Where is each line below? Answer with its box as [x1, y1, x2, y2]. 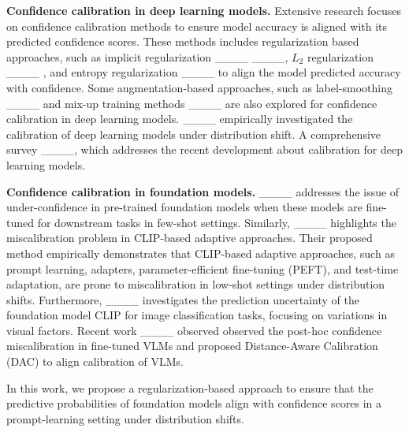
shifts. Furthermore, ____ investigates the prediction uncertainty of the [6, 291, 359, 307]
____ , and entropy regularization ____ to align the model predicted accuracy [6, 64, 401, 80]
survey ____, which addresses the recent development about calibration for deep [6, 141, 403, 158]
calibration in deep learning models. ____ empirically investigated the [6, 110, 353, 127]
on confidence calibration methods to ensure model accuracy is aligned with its [6, 17, 388, 34]
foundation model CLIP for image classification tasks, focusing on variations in [6, 307, 388, 323]
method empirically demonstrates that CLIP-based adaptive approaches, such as [6, 244, 395, 261]
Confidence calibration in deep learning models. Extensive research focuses [6, 2, 401, 18]
